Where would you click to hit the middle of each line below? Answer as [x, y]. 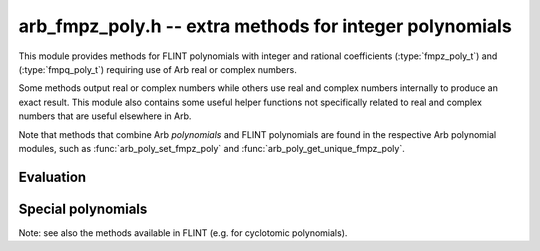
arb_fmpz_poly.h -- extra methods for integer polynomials [265, 26]
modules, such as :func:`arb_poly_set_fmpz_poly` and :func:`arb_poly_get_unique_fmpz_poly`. [211, 148]
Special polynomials [83, 208]
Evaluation [52, 176]
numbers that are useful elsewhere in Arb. [105, 116]
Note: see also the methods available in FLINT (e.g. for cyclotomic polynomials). [183, 232]
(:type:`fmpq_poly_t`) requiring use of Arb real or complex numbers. [157, 69]
